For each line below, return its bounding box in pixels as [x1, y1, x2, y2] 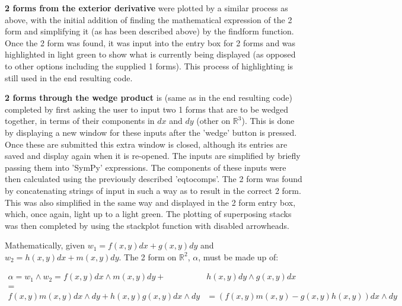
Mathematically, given [5, 239, 85, 251]
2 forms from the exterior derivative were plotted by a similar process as [5, 2, 288, 14]
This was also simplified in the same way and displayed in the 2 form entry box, [5, 196, 296, 208]
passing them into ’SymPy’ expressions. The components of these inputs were [5, 161, 286, 173]
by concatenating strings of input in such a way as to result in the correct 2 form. [5, 184, 301, 196]
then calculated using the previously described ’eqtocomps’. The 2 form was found [5, 173, 302, 185]
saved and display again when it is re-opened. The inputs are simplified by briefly [5, 149, 301, 162]
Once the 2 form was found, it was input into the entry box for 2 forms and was [5, 36, 296, 49]
